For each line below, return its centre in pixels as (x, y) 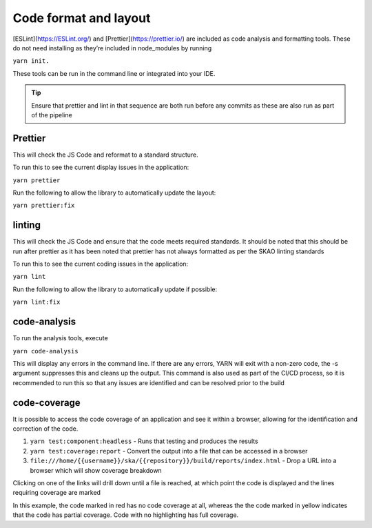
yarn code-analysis (45, 351)
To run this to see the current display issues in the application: (101, 167)
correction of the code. (45, 429)
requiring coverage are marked (57, 493)
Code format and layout (82, 18)
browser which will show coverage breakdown (96, 470)
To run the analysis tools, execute (60, 338)
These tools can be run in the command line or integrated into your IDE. (114, 73)
